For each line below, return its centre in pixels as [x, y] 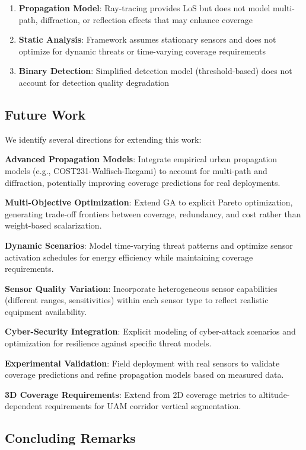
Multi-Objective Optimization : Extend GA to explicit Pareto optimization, [149, 202]
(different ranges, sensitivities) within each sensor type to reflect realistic [137, 300]
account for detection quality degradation [94, 82]
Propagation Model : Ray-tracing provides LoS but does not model [144, 8]
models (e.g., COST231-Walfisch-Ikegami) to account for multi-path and [136, 170]
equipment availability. [46, 311]
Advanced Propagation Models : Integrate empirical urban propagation [141, 159]
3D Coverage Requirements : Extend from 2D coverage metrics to [130, 394]
